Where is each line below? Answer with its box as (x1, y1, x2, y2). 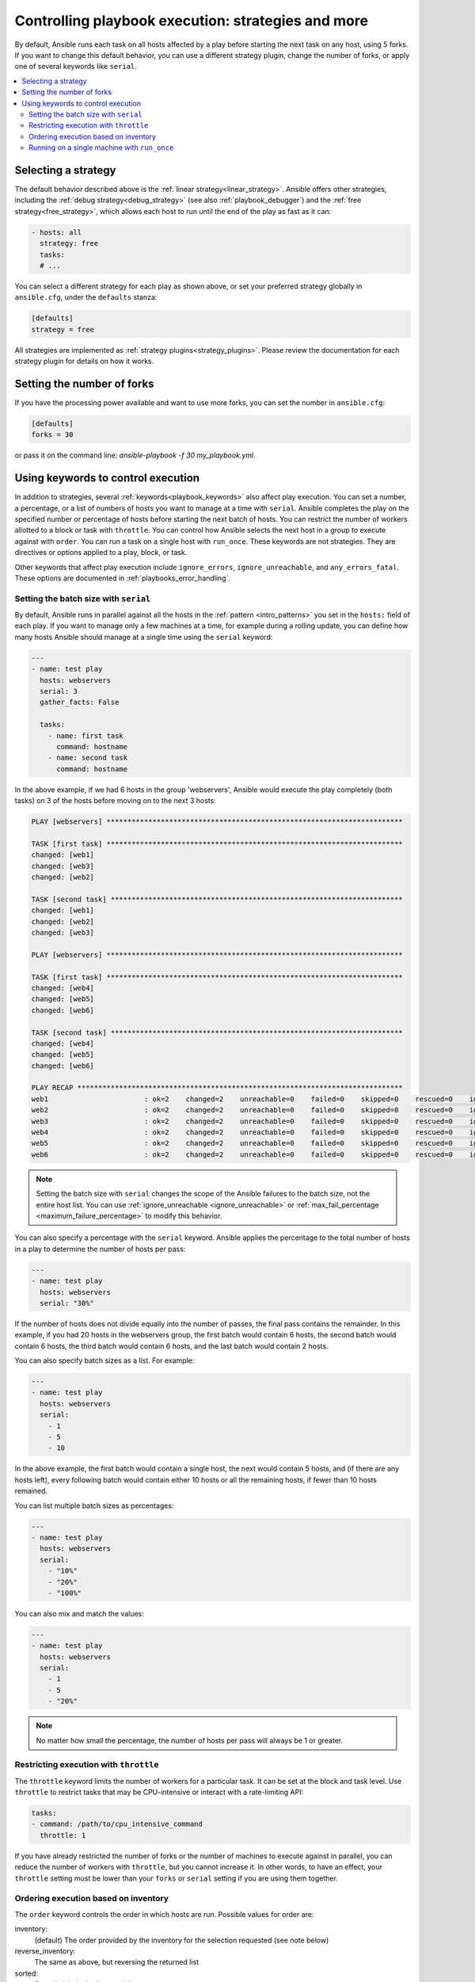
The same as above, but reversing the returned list (34, 1957, 199, 1967)
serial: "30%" (40, 1299, 95, 1307)
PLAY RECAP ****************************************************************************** (31, 1083, 403, 1092)
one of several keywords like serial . (14, 62, 138, 71)
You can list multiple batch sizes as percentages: (14, 1501, 174, 1510)
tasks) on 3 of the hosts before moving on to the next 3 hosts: (14, 796, 217, 805)
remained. (14, 1486, 47, 1496)
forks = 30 (31, 430, 74, 439)
